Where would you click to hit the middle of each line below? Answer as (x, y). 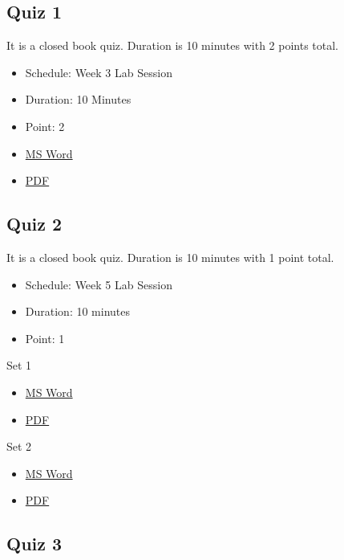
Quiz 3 (34, 544)
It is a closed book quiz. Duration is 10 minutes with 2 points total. (173, 45)
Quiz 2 (34, 224)
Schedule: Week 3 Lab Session (99, 72)
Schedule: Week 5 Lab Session (99, 284)
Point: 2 (45, 126)
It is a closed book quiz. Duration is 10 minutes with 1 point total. (170, 257)
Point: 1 (45, 338)
